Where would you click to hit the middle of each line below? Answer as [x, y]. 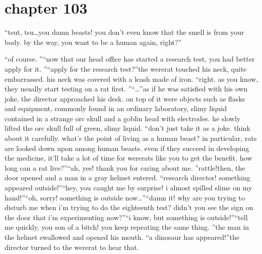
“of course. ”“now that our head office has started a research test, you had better [130, 59]
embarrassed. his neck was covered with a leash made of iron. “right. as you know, [132, 79]
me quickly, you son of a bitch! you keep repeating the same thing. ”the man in [127, 227]
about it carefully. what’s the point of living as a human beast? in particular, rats [131, 138]
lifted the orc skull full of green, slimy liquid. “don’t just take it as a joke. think [127, 128]
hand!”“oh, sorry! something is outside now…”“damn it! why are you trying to [125, 197]
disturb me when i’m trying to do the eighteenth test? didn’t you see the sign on [129, 207]
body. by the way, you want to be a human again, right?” [93, 42]
